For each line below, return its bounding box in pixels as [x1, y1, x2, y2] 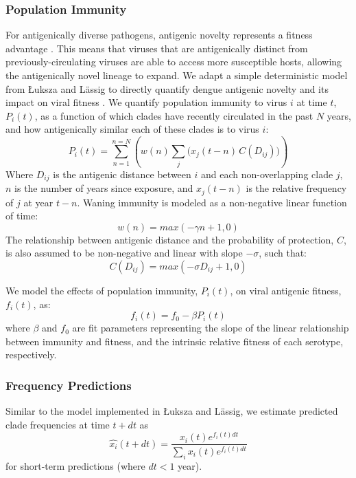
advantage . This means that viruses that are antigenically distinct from [5, 41, 308, 55]
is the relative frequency [246, 181, 347, 195]
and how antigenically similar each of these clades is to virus [5, 122, 259, 136]
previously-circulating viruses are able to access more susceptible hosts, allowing [5, 54, 342, 69]
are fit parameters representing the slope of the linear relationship [72, 321, 349, 335]
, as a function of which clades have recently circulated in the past [34, 108, 313, 122]
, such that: [259, 246, 307, 260]
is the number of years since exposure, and [14, 181, 193, 195]
